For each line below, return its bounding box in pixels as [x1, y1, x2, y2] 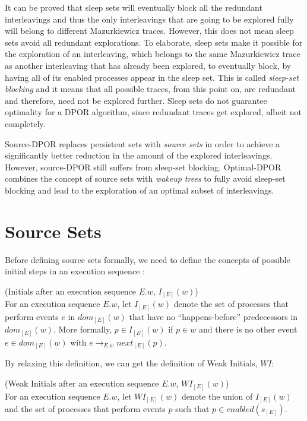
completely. [5, 117, 46, 129]
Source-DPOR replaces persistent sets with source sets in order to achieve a [5, 137, 280, 150]
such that [175, 403, 210, 415]
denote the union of [181, 390, 253, 402]
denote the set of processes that [173, 297, 289, 310]
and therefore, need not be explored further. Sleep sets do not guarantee [5, 94, 267, 106]
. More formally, [53, 323, 112, 335]
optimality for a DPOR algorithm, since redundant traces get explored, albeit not [5, 106, 302, 118]
